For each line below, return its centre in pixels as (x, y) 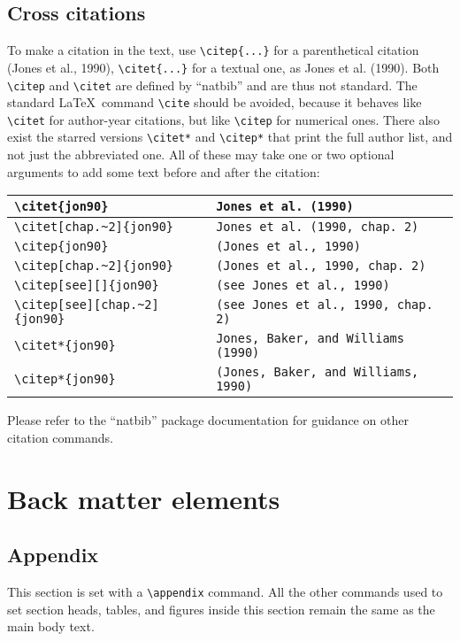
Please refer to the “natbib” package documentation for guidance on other (208, 420)
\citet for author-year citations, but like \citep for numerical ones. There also (223, 119)
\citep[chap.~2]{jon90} (94, 266)
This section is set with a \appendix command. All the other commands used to (225, 592)
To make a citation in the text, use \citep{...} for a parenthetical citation (213, 50)
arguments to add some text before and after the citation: (164, 171)
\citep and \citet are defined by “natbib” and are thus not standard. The (212, 85)
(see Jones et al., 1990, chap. (325, 305)
